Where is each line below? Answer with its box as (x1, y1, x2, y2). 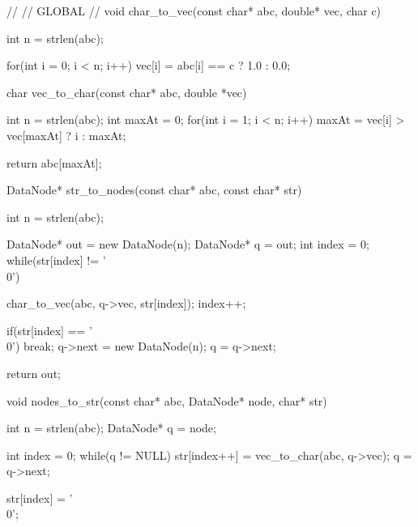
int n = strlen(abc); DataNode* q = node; (6, 419, 216, 436)
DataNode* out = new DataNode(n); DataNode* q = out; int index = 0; (6, 236, 369, 253)
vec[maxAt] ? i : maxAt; (6, 126, 126, 143)
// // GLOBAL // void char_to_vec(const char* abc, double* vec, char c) (6, 2, 382, 19)
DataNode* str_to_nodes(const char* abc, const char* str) (6, 181, 302, 198)
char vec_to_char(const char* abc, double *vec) (6, 83, 247, 100)
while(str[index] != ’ (6, 251, 106, 268)
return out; (6, 364, 61, 381)
